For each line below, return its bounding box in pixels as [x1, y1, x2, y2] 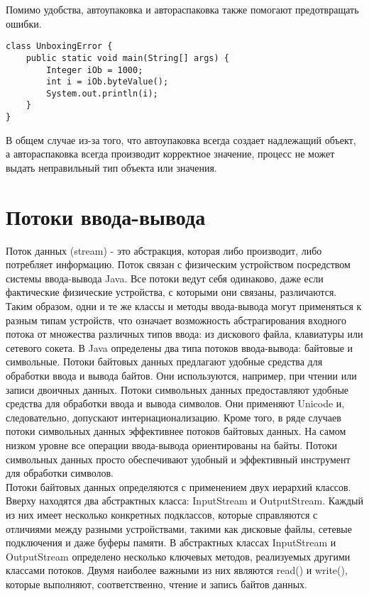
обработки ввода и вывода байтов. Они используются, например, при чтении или [6, 368, 357, 383]
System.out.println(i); [46, 88, 158, 99]
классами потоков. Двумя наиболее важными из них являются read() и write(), [6, 563, 348, 578]
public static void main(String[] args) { [26, 53, 229, 63]
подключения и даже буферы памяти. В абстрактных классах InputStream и [6, 535, 336, 550]
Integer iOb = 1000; [46, 65, 143, 75]
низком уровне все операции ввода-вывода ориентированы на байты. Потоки [6, 438, 337, 452]
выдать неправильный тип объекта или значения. [6, 160, 217, 175]
